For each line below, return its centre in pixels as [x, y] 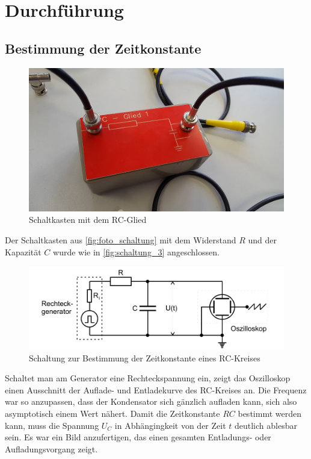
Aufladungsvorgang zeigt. [51, 448]
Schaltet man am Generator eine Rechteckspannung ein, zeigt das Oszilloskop [148, 378]
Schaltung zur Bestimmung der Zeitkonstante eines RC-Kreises [145, 358]
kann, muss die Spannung [52, 425]
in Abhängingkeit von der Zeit [170, 425]
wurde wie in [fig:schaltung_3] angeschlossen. [136, 251]
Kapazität [23, 251]
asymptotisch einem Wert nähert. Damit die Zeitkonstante [112, 414]
